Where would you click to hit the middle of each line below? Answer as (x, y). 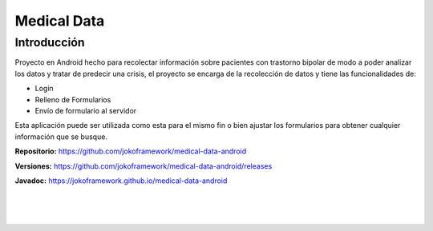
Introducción (50, 42)
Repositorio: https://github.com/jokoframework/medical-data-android (131, 151)
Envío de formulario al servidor (86, 110)
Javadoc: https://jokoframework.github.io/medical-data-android (121, 181)
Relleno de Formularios (73, 99)
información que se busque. (61, 137)
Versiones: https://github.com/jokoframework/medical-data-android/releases (144, 166)
